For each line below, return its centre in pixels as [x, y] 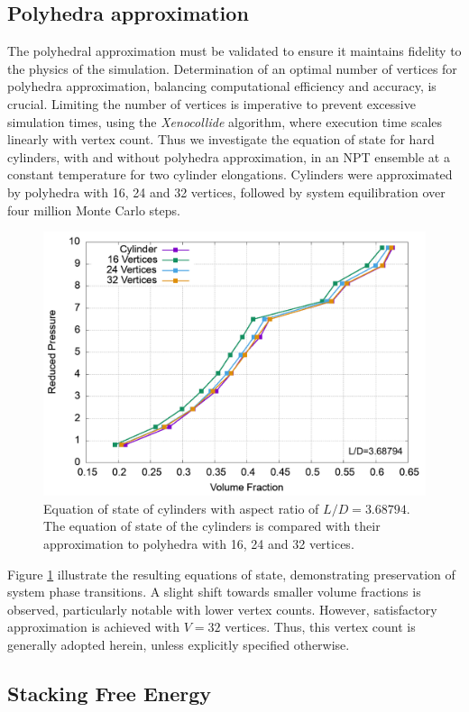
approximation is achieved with [94, 627]
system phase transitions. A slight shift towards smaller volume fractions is [214, 592]
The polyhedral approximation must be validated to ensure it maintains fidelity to [234, 51]
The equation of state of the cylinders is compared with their [212, 526]
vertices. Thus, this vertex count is [320, 627]
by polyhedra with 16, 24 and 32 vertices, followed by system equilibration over [226, 192]
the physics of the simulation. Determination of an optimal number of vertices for [232, 68]
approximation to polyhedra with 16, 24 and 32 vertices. [199, 544]
